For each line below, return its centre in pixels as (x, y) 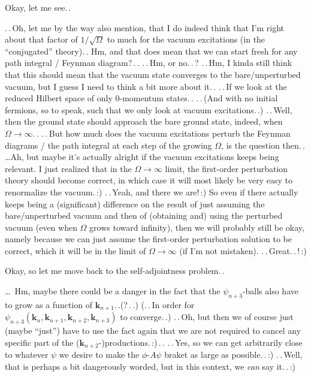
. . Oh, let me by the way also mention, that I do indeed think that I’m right (145, 27)
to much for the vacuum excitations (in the (186, 39)
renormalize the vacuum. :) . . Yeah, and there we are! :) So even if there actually (152, 191)
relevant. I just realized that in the (68, 168)
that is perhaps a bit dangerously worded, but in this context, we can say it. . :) (150, 366)
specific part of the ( (42, 342)
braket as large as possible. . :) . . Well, (233, 355)
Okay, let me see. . (38, 7)
